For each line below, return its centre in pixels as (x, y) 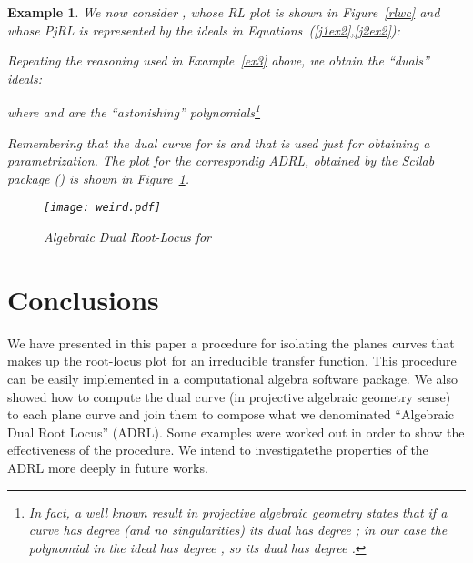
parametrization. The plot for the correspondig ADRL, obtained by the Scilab (221, 161)
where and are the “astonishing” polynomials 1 (134, 111)
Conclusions (83, 299)
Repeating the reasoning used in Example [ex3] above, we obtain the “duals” (218, 60)
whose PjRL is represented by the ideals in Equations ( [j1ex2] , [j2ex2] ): (204, 30)
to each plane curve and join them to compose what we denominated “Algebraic (231, 414)
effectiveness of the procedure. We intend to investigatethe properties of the (218, 450)
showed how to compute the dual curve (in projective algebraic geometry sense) (229, 396)
